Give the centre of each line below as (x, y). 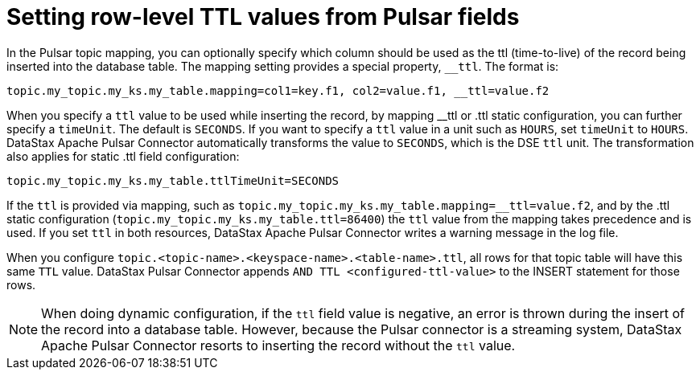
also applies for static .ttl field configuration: (123, 156)
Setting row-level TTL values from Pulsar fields (263, 17)
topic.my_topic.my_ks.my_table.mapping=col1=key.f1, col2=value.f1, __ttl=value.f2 (278, 90)
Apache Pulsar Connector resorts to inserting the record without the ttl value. (278, 345)
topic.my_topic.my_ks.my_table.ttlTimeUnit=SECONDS (173, 180)
